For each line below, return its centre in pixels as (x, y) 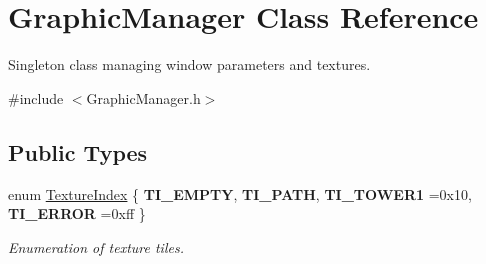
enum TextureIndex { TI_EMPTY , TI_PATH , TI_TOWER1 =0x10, (240, 193)
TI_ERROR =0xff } (77, 213)
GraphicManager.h (143, 97)
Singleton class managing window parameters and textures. (189, 64)
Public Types (78, 151)
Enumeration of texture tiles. (96, 246)
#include (36, 97)
